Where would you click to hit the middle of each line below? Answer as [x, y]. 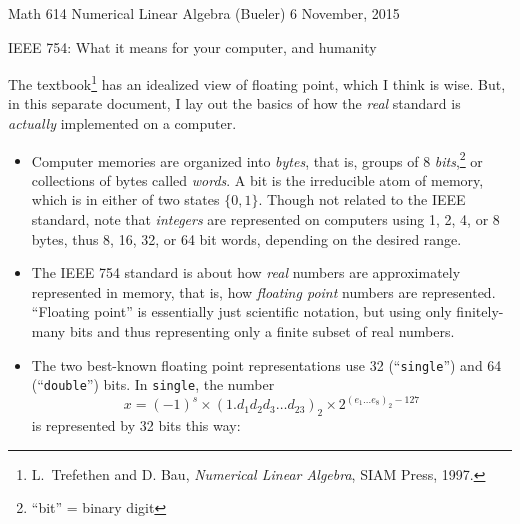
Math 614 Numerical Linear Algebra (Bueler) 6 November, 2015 [204, 13]
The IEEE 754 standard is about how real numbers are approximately [246, 272]
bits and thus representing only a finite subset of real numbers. [262, 331]
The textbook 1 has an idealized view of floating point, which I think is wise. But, [257, 82]
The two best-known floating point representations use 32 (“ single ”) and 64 [266, 364]
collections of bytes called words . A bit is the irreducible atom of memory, [257, 179]
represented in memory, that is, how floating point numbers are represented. [263, 291]
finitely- [480, 311]
